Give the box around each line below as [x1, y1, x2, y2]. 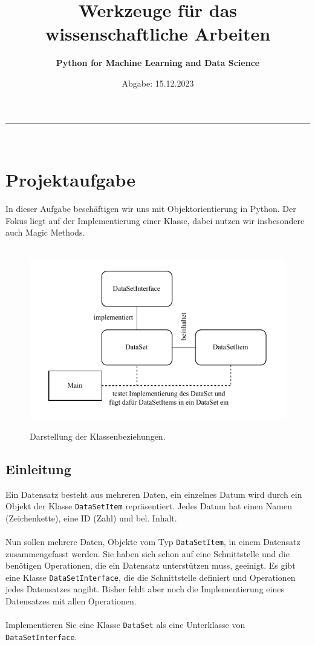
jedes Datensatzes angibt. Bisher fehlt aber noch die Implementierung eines [5, 583, 284, 595]
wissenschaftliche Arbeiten [45, 21, 271, 46]
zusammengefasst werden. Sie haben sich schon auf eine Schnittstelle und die [5, 547, 290, 560]
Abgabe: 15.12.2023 [122, 76, 194, 89]
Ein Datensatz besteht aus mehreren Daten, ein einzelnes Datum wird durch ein [5, 488, 302, 500]
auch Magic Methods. [5, 226, 85, 239]
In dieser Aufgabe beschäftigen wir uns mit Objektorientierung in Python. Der [5, 202, 296, 215]
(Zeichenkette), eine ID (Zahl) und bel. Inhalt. [5, 511, 177, 524]
